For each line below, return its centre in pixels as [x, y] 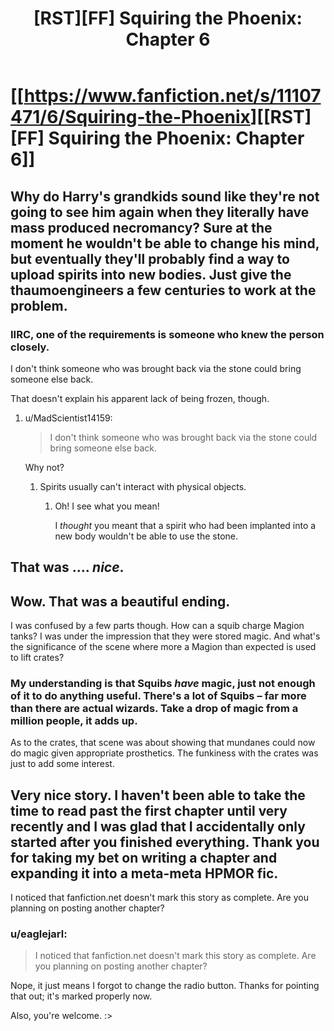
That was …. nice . [67, 567]
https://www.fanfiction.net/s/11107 [172, 96]
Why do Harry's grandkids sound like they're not [165, 196]
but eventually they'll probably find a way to [150, 258]
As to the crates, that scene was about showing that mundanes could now [163, 743]
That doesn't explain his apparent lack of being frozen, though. [140, 398]
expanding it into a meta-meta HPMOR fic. [144, 873]
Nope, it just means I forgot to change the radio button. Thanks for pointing [165, 986]
